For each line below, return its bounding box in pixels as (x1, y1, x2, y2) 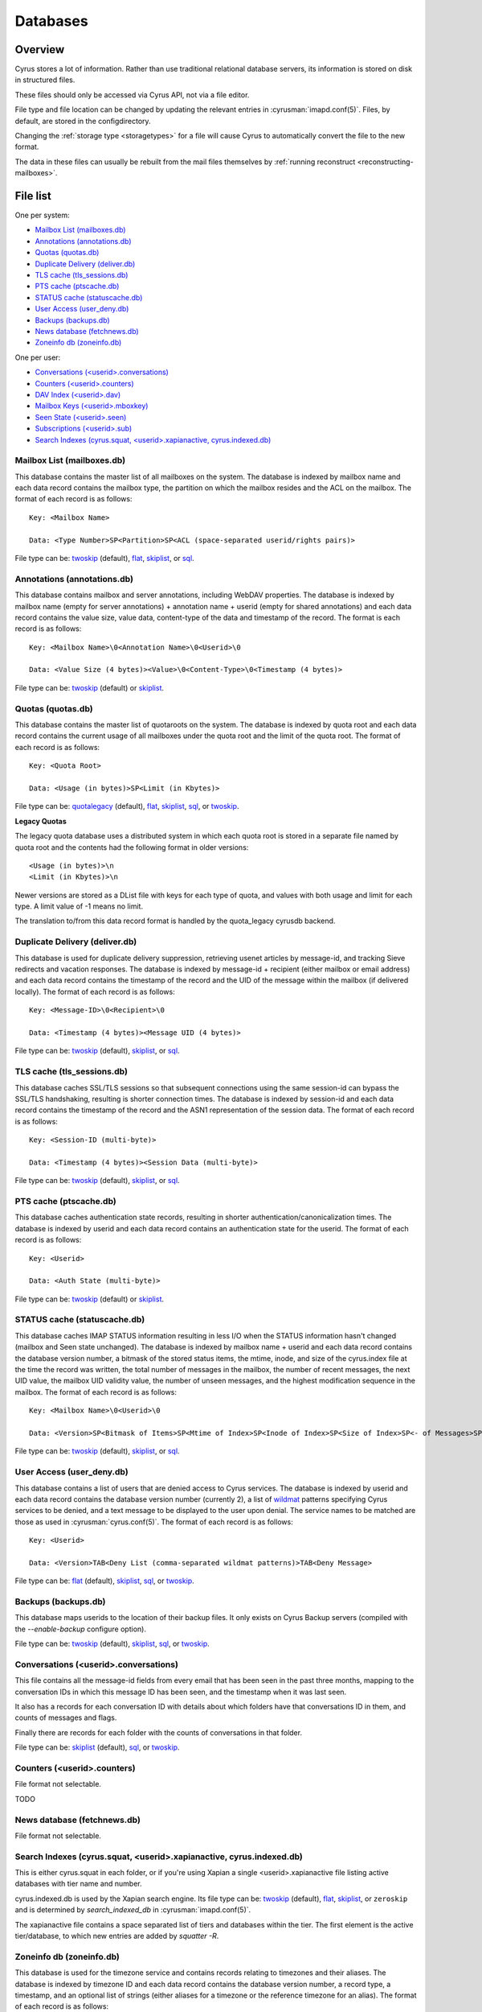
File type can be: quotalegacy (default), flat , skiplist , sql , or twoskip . (14, 802, 239, 811)
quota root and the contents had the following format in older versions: (14, 842, 249, 852)
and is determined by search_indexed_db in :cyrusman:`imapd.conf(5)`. (14, 1905, 251, 1915)
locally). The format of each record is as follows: (14, 987, 176, 996)
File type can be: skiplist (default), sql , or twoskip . (14, 1742, 180, 1752)
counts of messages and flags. (14, 1713, 117, 1722)
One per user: (14, 353, 61, 362)
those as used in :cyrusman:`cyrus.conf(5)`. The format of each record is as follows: (14, 1517, 293, 1527)
